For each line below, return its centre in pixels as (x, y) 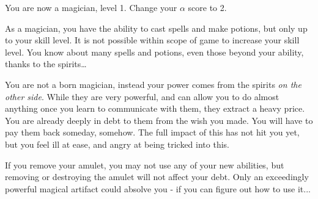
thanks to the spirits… (46, 64)
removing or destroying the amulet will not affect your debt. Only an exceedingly (157, 177)
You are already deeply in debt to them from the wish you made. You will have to (159, 120)
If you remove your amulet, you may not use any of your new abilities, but (145, 165)
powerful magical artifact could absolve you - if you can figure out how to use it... (158, 188)
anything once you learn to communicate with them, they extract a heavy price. (155, 108)
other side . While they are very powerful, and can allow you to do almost (142, 96)
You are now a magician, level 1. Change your (91, 7)
